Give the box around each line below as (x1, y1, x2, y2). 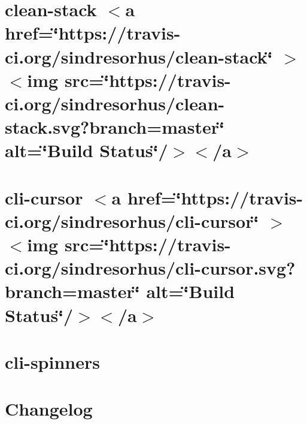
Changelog (5, 396, 93, 421)
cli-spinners (5, 350, 100, 374)
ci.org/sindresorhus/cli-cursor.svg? (5, 255, 296, 280)
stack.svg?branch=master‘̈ (5, 115, 224, 139)
